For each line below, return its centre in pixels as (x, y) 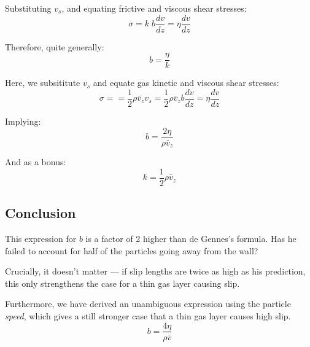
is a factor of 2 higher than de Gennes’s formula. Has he (191, 238)
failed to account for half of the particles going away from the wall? (132, 250)
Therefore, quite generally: (55, 46)
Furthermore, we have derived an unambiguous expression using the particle (148, 304)
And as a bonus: (36, 162)
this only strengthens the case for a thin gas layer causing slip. (122, 283)
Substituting (28, 8)
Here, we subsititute (43, 83)
